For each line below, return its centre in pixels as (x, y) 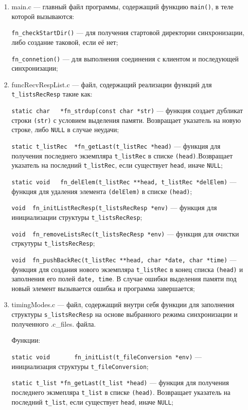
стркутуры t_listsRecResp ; (53, 243)
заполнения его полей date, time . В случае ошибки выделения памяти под (124, 279)
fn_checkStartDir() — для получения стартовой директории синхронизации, (128, 32)
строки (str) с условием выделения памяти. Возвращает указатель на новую (126, 120)
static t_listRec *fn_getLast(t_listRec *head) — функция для (116, 146)
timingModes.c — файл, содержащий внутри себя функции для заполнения (123, 304)
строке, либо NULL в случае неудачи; (65, 129)
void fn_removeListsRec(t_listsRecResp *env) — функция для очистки (125, 233)
